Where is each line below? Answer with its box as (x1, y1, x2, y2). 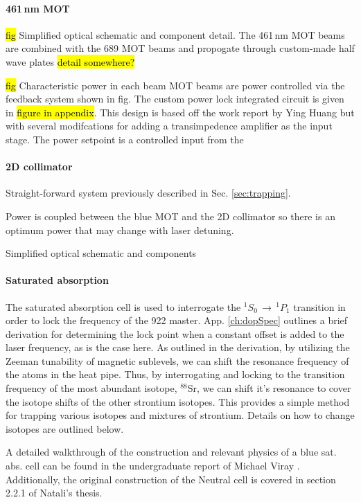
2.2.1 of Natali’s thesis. (6, 485, 103, 500)
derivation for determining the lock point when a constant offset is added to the (6, 326, 344, 341)
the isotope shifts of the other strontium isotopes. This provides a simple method (6, 394, 350, 409)
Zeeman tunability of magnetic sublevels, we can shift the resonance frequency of (6, 353, 349, 368)
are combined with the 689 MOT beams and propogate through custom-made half (6, 41, 355, 55)
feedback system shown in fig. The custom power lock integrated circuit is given (6, 91, 344, 106)
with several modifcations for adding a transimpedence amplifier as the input (6, 118, 333, 133)
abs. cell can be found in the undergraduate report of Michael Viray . (6, 458, 300, 473)
